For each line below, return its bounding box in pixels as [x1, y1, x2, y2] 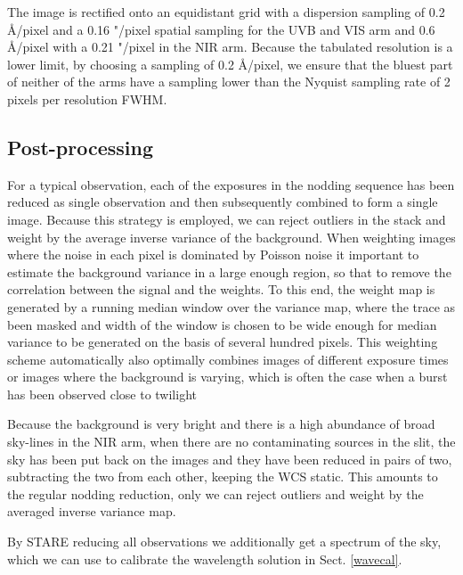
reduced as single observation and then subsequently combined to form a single [7, 193, 438, 211]
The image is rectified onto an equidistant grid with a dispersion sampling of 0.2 [7, 3, 445, 21]
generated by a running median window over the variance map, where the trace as [7, 297, 456, 316]
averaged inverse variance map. [7, 502, 176, 521]
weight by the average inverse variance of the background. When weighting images [7, 227, 456, 246]
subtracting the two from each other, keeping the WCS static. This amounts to [7, 467, 438, 486]
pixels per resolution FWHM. [7, 89, 167, 108]
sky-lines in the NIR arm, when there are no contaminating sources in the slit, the [7, 432, 456, 451]
